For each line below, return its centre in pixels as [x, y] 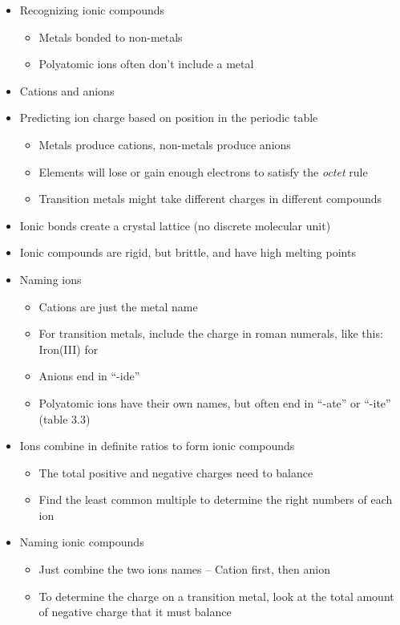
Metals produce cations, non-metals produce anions [165, 144]
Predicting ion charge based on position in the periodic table [169, 118]
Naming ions [51, 279]
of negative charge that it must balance [135, 612]
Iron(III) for [69, 349]
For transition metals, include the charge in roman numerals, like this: [211, 333]
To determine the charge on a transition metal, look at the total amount [216, 596]
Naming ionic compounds [82, 542]
